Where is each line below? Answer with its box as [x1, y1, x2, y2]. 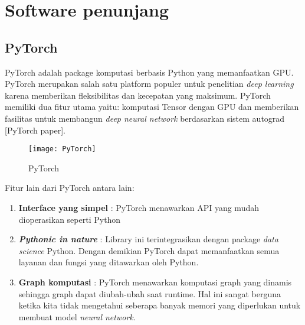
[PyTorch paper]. [5, 123, 65, 136]
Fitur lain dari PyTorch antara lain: [5, 181, 135, 194]
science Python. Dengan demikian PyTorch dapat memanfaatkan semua [18, 244, 280, 256]
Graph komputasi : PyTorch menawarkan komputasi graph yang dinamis [18, 275, 292, 288]
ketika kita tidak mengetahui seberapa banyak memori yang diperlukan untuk [18, 299, 301, 311]
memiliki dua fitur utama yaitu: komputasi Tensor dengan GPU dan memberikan [5, 100, 299, 113]
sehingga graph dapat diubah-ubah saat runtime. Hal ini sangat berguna [18, 287, 281, 300]
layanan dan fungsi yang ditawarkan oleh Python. [18, 256, 199, 268]
